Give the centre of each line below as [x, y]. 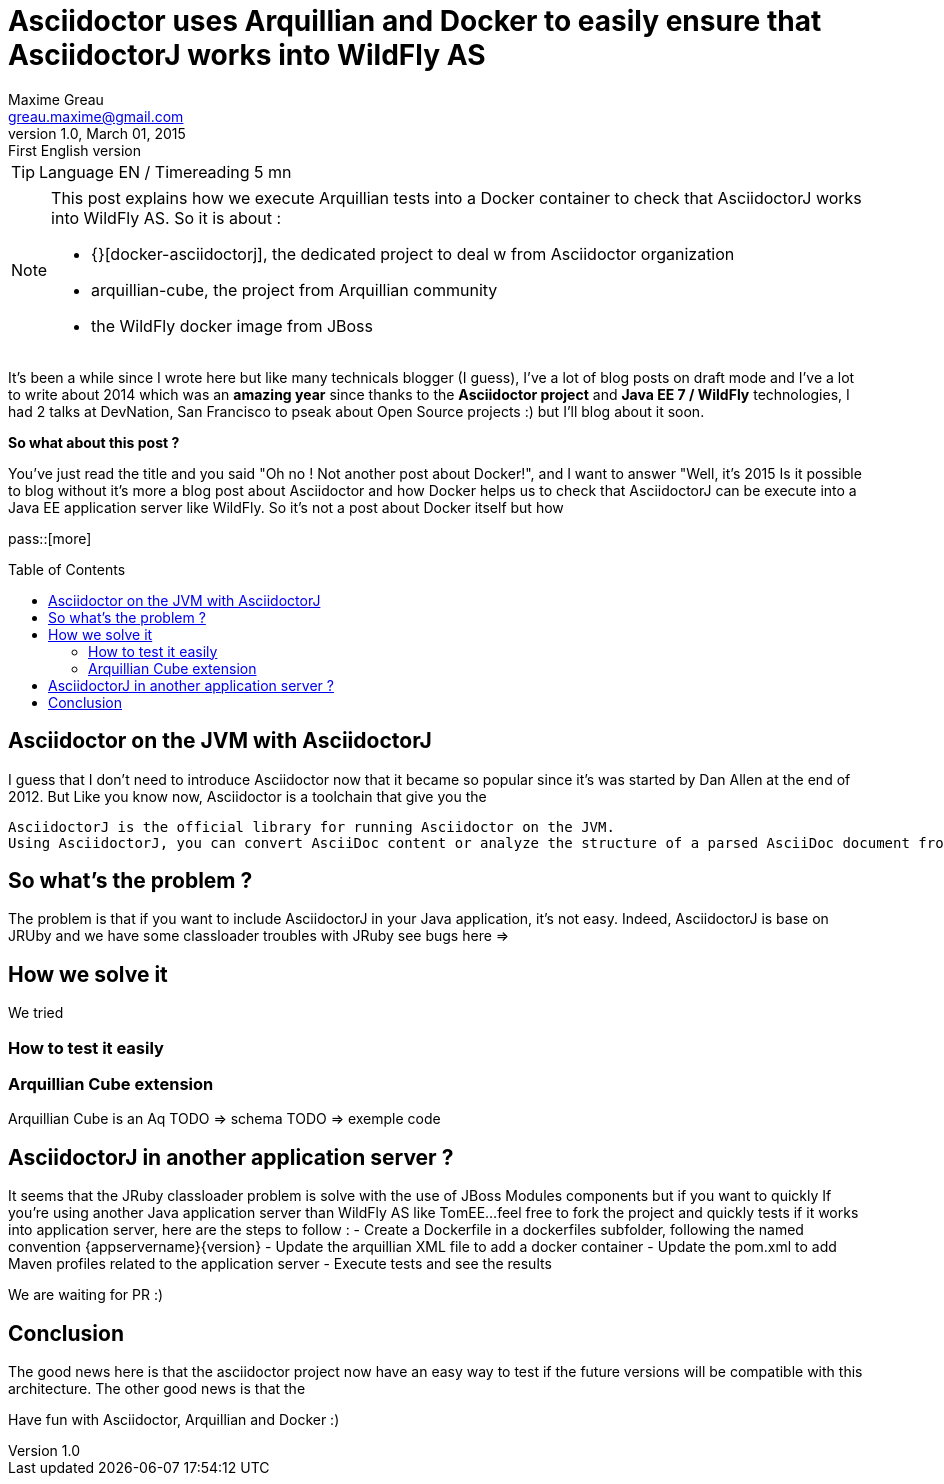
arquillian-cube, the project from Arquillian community [294, 289]
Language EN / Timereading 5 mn [165, 171]
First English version [74, 150]
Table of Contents [67, 569]
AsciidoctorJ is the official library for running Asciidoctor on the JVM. [311, 826]
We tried [36, 1013]
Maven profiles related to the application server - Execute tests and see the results [280, 1264]
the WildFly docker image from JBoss [232, 325]
